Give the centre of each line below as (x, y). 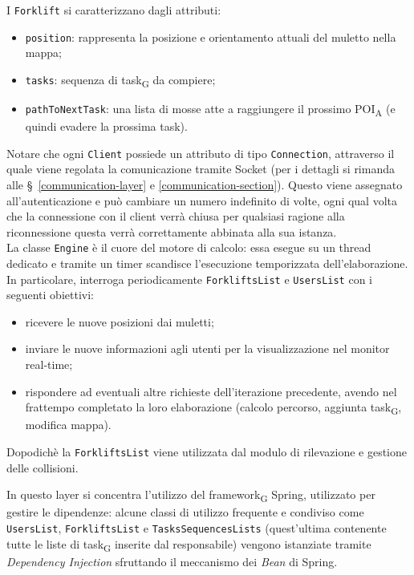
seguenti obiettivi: (50, 295)
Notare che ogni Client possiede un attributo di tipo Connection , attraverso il (201, 153)
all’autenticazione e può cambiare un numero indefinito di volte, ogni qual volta (202, 200)
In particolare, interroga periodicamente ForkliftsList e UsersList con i (189, 279)
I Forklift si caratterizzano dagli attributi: (114, 10)
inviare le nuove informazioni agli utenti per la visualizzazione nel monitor (207, 348)
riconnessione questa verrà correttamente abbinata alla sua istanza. (172, 231)
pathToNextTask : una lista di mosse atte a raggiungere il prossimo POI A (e (210, 109)
